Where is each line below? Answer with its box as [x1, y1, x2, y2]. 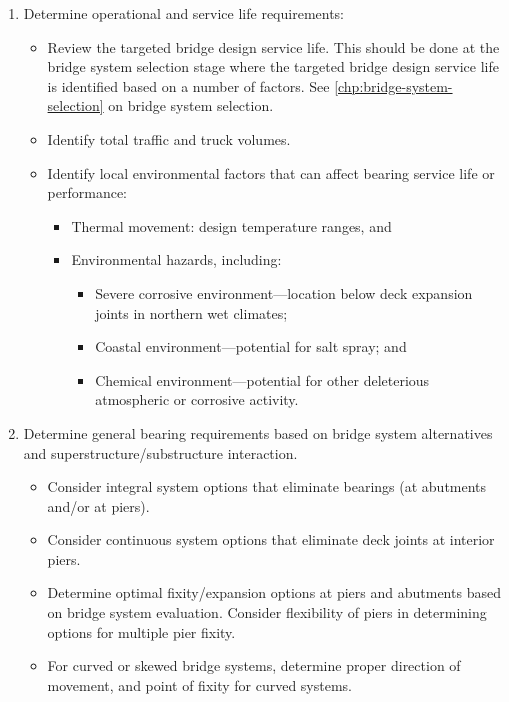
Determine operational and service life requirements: [23, 3, 345, 23]
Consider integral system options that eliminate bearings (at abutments [47, 476, 487, 497]
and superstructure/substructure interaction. [23, 442, 298, 463]
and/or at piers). [47, 495, 150, 516]
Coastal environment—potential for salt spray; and [95, 336, 407, 357]
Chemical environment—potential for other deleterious [95, 369, 430, 390]
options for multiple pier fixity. [47, 621, 236, 642]
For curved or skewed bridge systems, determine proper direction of [47, 655, 461, 676]
